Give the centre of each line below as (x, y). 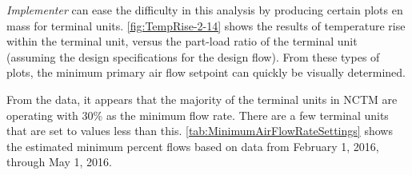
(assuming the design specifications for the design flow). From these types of (193, 56)
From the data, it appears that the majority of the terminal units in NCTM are (202, 99)
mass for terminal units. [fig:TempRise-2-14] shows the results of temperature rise (206, 25)
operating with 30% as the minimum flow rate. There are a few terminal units (198, 115)
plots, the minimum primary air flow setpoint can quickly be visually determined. (206, 72)
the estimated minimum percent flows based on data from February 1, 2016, (193, 146)
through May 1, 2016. (59, 162)
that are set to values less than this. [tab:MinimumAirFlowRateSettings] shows (200, 131)
